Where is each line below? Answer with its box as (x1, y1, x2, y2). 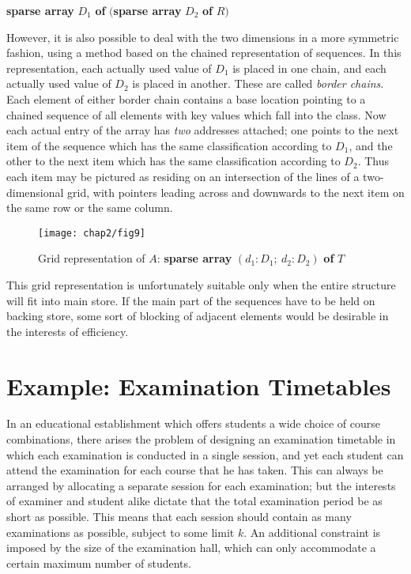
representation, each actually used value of (6, 59, 212, 76)
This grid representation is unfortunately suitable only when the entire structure (6, 276, 396, 293)
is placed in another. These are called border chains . (132, 75, 384, 92)
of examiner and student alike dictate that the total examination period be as (6, 493, 383, 509)
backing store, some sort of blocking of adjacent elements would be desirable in (6, 308, 389, 324)
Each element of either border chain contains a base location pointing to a (6, 90, 366, 107)
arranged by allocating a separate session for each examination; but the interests (6, 477, 396, 493)
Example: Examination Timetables (6, 369, 391, 402)
